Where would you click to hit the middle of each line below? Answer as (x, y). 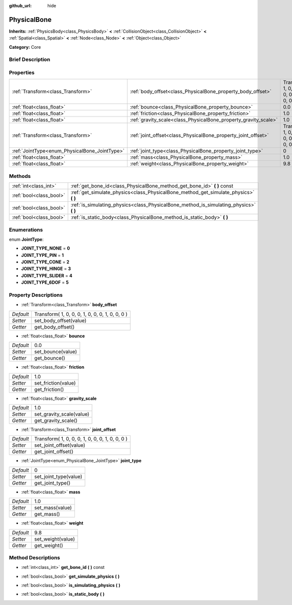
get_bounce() (50, 358)
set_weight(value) (55, 539)
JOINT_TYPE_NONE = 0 (46, 248)
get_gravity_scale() (56, 420)
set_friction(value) (55, 383)
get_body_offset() (55, 327)
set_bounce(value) (56, 352)
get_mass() (47, 514)
